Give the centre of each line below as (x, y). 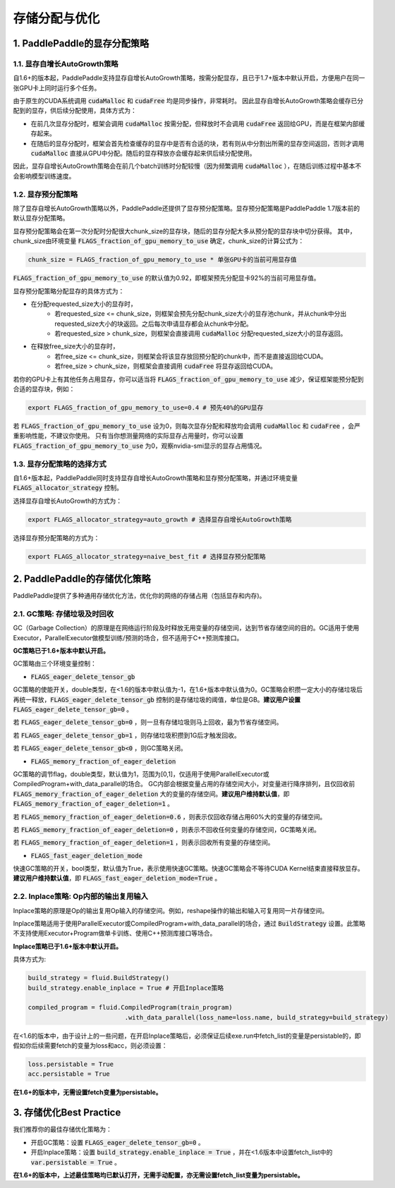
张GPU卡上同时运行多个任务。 (57, 87)
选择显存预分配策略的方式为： (56, 538)
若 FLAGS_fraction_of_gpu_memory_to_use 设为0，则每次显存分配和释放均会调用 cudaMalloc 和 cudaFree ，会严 (187, 426)
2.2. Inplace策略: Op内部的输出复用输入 (80, 897)
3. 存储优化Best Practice (67, 1113)
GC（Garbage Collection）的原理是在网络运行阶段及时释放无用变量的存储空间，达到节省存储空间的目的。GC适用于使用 (186, 628)
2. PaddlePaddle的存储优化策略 (82, 579)
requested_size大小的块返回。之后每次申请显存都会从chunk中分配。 (154, 324)
